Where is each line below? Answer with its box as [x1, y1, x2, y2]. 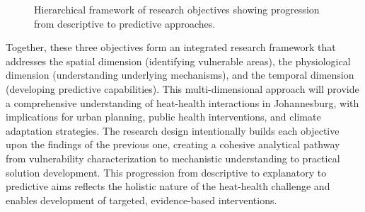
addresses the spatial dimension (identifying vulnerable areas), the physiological [6, 53, 351, 68]
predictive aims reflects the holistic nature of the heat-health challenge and [6, 179, 330, 194]
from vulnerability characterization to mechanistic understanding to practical [6, 150, 340, 165]
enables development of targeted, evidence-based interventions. [6, 192, 277, 207]
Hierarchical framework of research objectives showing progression [34, 2, 320, 16]
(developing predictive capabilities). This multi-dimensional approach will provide [6, 81, 359, 96]
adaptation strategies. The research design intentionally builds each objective [6, 123, 340, 138]
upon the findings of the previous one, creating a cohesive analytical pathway [6, 137, 340, 152]
